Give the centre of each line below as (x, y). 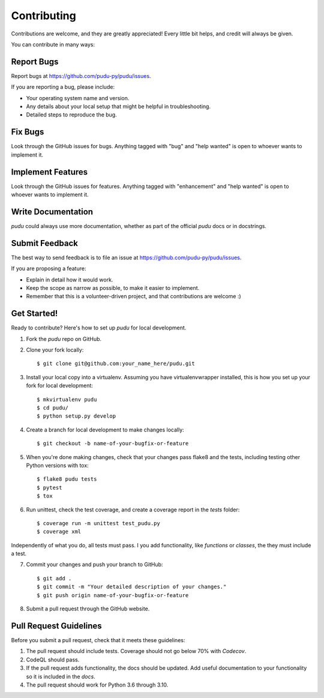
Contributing (43, 16)
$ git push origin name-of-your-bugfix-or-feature (113, 595)
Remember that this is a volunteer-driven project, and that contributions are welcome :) (133, 296)
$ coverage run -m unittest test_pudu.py (98, 523)
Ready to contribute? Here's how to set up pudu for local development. (99, 328)
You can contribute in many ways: (53, 44)
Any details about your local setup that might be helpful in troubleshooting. (118, 107)
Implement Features (49, 172)
